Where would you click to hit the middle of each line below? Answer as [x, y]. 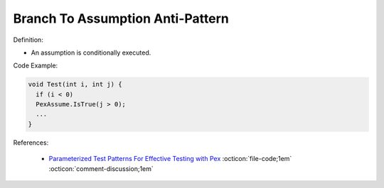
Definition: [28, 40]
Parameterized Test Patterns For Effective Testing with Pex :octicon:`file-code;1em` [170, 159]
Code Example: [36, 66]
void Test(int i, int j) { [75, 84]
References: [31, 143]
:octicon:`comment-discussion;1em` [101, 168]
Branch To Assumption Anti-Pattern [121, 18]
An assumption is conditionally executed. [91, 52]
